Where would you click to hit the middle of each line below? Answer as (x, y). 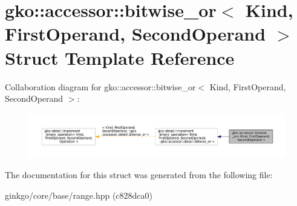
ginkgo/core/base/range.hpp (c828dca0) (79, 195)
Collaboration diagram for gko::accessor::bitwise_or (100, 86)
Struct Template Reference (120, 57)
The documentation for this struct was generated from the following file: (139, 175)
